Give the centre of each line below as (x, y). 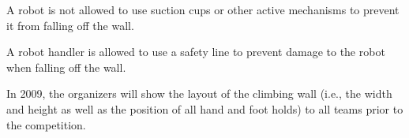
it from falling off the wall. (70, 25)
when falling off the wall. (66, 67)
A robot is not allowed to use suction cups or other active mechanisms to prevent (203, 9)
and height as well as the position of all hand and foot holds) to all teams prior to (205, 108)
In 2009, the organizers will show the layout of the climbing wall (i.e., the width (199, 93)
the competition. (46, 124)
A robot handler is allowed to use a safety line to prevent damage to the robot (196, 52)
